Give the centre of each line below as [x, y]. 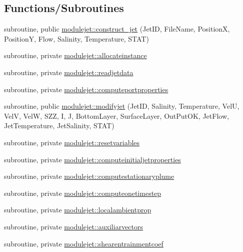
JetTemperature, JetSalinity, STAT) [59, 125]
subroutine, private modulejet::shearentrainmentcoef [84, 243]
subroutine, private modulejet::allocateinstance [75, 55]
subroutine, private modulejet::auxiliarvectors [74, 226]
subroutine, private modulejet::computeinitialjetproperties [92, 159]
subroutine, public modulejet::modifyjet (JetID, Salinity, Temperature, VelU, [122, 106]
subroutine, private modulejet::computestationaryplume [89, 176]
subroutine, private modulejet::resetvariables [72, 142]
